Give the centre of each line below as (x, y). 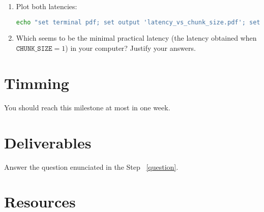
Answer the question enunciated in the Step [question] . (91, 166)
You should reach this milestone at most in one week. (87, 107)
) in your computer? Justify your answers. (130, 48)
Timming (37, 83)
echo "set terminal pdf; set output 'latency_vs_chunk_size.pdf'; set (138, 22)
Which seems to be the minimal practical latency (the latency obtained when (136, 38)
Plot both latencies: (47, 6)
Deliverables (48, 142)
